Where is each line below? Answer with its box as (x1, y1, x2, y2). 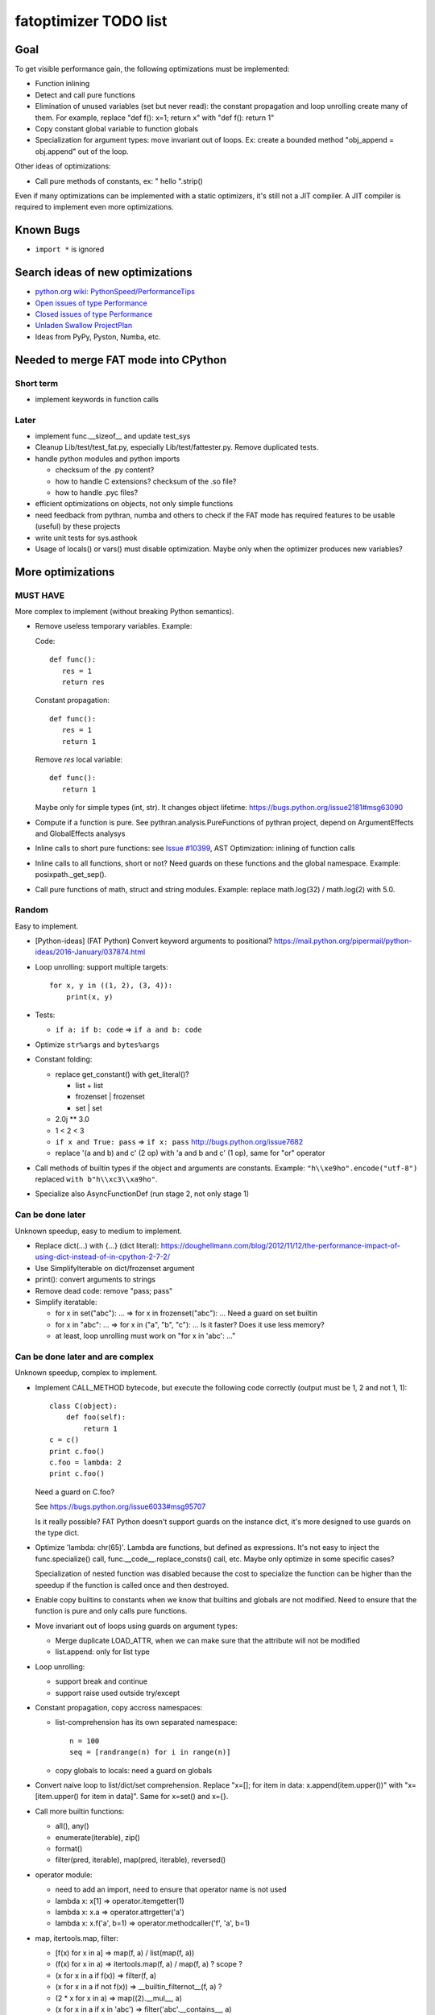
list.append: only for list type (55, 1647, 151, 1656)
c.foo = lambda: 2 (49, 1458, 122, 1467)
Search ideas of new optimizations (14, 266, 193, 280)
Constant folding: (35, 1054, 93, 1064)
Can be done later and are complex (14, 1351, 155, 1362)
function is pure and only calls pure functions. (35, 1606, 188, 1616)
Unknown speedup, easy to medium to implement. (14, 1226, 182, 1236)
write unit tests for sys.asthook (35, 533, 138, 542)
